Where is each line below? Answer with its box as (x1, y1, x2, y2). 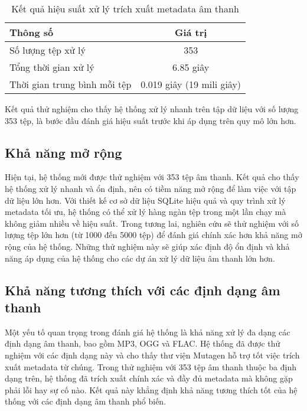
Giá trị (174, 25, 207, 39)
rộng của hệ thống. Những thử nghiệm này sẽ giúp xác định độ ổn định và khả (5, 240, 290, 252)
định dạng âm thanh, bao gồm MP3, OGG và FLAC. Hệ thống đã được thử (5, 337, 280, 350)
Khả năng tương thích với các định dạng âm (5, 280, 280, 299)
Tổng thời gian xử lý (9, 60, 94, 74)
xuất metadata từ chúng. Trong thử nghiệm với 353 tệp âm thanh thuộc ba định (5, 360, 296, 373)
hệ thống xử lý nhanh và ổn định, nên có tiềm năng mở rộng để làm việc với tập (5, 182, 296, 194)
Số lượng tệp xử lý (9, 43, 86, 57)
